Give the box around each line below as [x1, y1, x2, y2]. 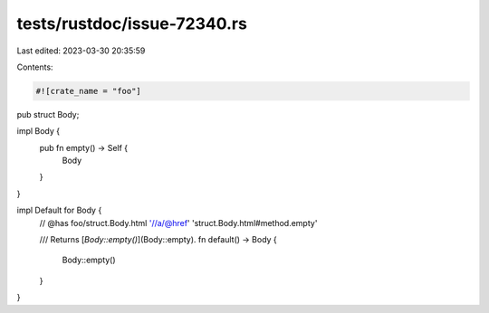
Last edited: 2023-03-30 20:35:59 [16, 45, 146, 56]
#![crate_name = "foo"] [35, 86, 142, 96]
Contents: [16, 62, 53, 72]
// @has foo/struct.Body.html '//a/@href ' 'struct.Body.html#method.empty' [39, 217, 318, 228]
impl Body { [16, 126, 61, 137]
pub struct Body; [16, 109, 80, 119]
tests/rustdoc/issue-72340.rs [16, 14, 248, 33]
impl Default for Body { [16, 204, 102, 216]
